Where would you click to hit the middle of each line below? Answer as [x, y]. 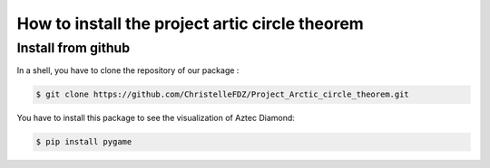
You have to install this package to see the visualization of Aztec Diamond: [156, 118]
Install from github [73, 48]
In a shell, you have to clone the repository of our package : [128, 70]
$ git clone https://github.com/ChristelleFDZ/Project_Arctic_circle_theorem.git [223, 94]
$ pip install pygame [84, 142]
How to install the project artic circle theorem [191, 23]
